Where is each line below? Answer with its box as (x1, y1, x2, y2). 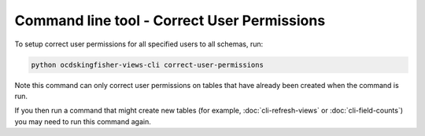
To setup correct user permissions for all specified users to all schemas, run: (14, 39, 264, 49)
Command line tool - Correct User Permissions (14, 12, 326, 29)
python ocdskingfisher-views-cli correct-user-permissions (31, 60, 264, 69)
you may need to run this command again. (14, 116, 151, 126)
